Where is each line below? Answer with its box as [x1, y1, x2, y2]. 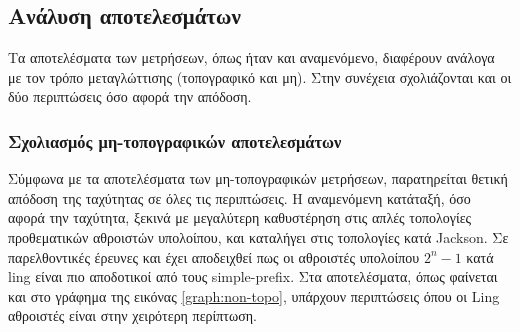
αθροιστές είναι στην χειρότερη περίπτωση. [8, 305, 257, 326]
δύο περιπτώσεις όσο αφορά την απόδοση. [8, 86, 252, 107]
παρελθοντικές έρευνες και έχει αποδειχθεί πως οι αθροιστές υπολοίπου [8, 246, 420, 267]
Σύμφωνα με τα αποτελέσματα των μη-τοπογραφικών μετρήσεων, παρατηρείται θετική [8, 168, 508, 189]
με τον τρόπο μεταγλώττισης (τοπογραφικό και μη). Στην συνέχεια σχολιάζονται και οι [8, 66, 512, 87]
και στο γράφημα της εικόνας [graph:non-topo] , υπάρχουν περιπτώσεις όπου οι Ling [8, 285, 500, 306]
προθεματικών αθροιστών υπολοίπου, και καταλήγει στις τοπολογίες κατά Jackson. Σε [8, 226, 509, 247]
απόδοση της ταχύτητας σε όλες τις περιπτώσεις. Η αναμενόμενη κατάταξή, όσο [8, 187, 471, 208]
